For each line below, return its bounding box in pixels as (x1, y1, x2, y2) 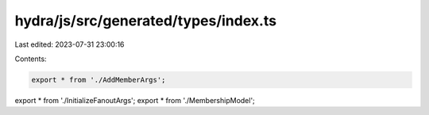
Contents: (14, 54, 47, 63)
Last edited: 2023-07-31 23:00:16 (14, 40, 125, 49)
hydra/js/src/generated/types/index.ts (14, 12, 277, 29)
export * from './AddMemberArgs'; (31, 75, 166, 84)
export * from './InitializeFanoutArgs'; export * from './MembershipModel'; (14, 95, 256, 105)
